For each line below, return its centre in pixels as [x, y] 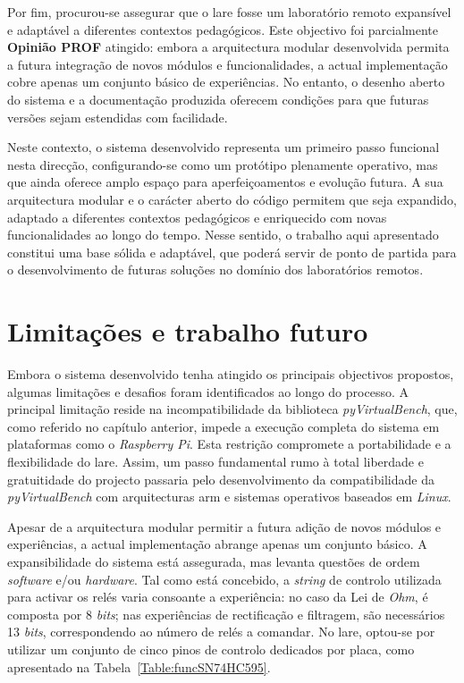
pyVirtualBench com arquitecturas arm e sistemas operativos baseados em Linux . [229, 497]
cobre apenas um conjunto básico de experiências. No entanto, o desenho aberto [226, 82]
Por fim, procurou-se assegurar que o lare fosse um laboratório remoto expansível [229, 12]
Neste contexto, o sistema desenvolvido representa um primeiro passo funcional [224, 147]
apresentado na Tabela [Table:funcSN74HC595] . [139, 666]
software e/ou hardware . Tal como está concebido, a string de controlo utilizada [224, 579]
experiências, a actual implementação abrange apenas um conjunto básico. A [217, 544]
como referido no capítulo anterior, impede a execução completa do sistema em [224, 426]
